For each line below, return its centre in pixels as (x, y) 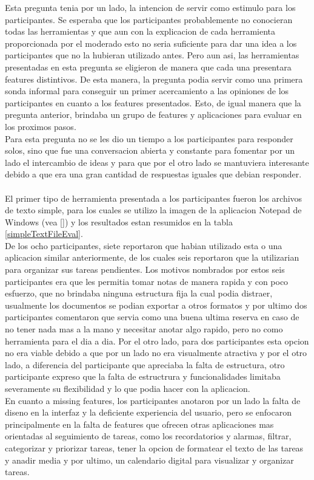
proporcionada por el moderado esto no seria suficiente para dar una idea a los (151, 43)
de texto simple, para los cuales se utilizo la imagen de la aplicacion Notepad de (153, 210)
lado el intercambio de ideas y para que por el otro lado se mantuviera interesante (157, 162)
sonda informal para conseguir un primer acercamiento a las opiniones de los (147, 91)
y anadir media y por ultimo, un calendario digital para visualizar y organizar (149, 460)
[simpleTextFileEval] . (44, 234)
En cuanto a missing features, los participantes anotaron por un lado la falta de (153, 400)
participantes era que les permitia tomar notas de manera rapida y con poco (147, 281)
